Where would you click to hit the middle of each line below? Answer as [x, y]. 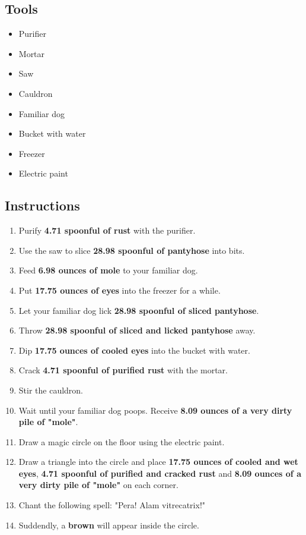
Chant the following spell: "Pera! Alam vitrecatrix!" [112, 505]
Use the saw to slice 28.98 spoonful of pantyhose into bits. [132, 250]
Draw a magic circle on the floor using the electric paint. [122, 441]
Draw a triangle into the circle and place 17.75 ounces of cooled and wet [158, 462]
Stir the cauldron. [51, 390]
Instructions [42, 205]
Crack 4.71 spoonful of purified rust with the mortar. [123, 370]
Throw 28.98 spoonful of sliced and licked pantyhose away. [137, 330]
